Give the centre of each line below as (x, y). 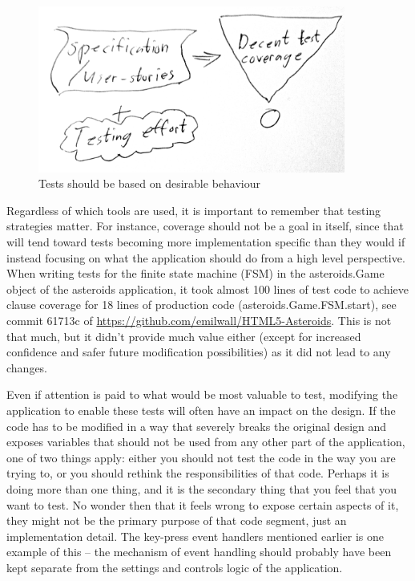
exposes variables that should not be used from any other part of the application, (206, 442)
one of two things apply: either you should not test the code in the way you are (201, 457)
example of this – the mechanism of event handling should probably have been (199, 552)
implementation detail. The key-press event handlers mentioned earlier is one (195, 536)
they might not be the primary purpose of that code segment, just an (177, 520)
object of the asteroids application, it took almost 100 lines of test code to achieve (208, 288)
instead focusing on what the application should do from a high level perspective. (206, 257)
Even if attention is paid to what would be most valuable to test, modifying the (202, 394)
